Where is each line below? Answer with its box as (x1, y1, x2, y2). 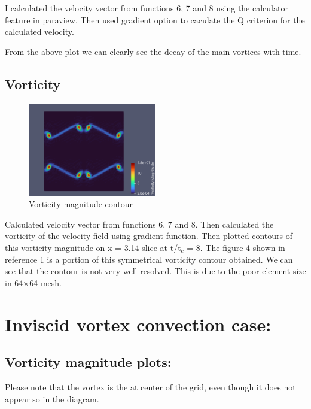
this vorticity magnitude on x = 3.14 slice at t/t (5, 241, 181, 253)
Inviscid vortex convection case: (5, 311, 272, 336)
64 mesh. (29, 276, 62, 289)
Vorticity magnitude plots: (5, 353, 172, 371)
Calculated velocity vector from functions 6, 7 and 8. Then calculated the (5, 217, 274, 230)
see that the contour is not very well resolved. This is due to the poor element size (5, 265, 306, 277)
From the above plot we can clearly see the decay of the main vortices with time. (5, 45, 301, 57)
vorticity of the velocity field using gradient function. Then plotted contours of (5, 229, 292, 242)
